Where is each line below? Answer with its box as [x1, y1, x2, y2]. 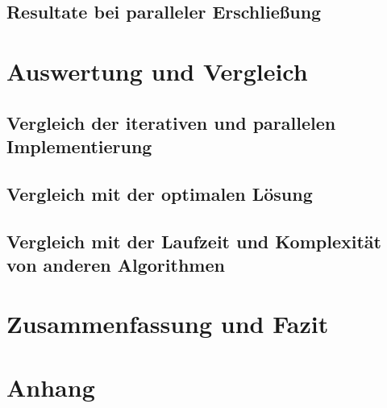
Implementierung [6, 133, 152, 158]
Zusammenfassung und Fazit [6, 307, 329, 340]
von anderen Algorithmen [6, 252, 225, 277]
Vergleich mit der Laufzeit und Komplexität [6, 228, 381, 253]
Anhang [6, 370, 95, 403]
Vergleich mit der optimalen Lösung [6, 181, 313, 206]
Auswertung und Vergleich [6, 54, 308, 87]
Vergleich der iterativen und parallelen [6, 110, 336, 135]
